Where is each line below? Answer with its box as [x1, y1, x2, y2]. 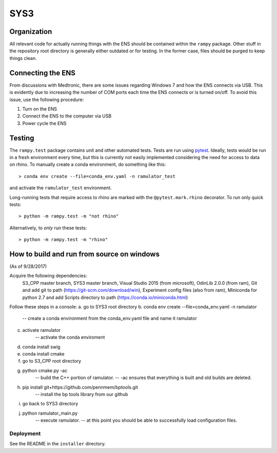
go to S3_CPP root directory [22, 358, 82, 364]
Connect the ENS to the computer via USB [22, 113, 112, 119]
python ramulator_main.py [22, 410, 78, 416]
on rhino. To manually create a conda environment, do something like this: [9, 162, 166, 168]
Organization [9, 27, 52, 36]
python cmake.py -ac [22, 367, 68, 373]
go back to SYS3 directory [22, 401, 78, 407]
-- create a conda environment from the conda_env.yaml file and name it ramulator [22, 316, 197, 322]
